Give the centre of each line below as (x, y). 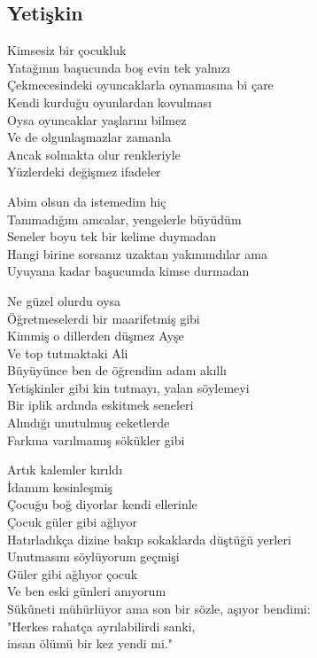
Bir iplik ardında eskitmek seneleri (101, 405)
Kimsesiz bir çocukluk (67, 50)
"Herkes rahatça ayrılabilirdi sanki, (101, 626)
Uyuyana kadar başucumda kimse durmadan (128, 271)
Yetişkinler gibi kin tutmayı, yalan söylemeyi (128, 387)
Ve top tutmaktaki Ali (68, 352)
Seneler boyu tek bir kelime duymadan (112, 236)
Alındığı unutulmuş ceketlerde (89, 423)
